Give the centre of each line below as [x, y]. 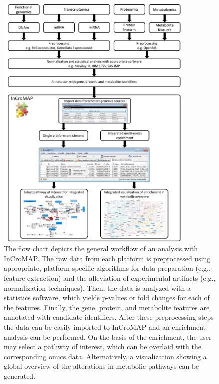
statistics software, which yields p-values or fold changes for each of [107, 297]
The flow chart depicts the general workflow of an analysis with [101, 248]
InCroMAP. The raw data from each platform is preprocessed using [107, 258]
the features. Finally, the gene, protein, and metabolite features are [107, 307]
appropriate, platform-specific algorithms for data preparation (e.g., [107, 268]
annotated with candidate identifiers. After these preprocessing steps [109, 317]
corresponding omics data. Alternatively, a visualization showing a [105, 356]
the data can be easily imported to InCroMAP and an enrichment [105, 326]
